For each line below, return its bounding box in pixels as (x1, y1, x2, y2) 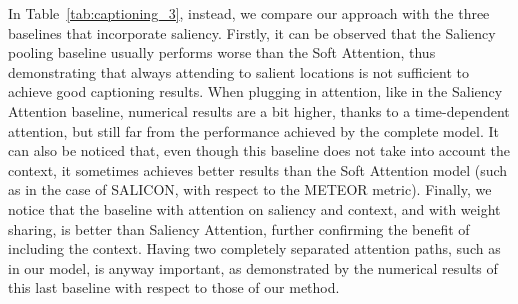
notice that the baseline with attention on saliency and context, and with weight (8, 198, 501, 219)
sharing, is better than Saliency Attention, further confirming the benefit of (8, 218, 470, 239)
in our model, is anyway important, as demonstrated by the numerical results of (8, 257, 498, 278)
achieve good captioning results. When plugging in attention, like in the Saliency (8, 81, 503, 102)
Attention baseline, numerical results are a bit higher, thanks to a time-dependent (8, 100, 510, 121)
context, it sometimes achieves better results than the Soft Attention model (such (8, 159, 508, 180)
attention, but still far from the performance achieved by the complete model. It (8, 120, 500, 141)
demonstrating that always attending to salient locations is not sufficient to (8, 61, 469, 82)
